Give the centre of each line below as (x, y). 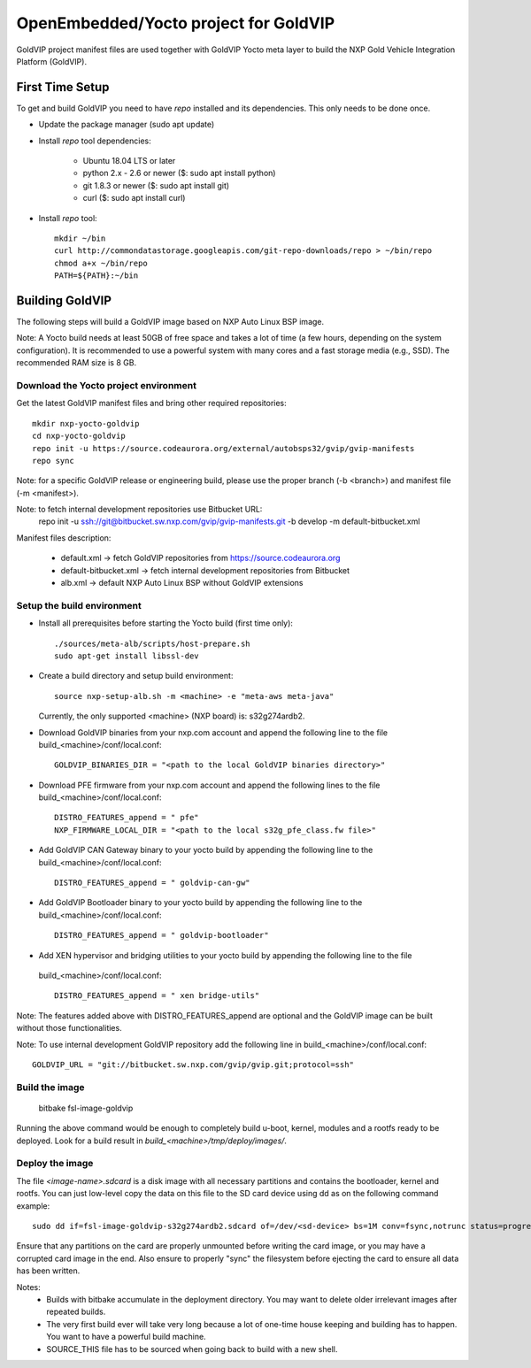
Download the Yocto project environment (106, 385)
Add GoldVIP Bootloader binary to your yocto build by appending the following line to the (200, 903)
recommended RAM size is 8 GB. (77, 363)
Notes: (28, 1287)
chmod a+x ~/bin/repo (101, 263)
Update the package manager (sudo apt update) (127, 125)
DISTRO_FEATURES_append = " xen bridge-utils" (157, 996)
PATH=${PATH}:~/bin (96, 276)
